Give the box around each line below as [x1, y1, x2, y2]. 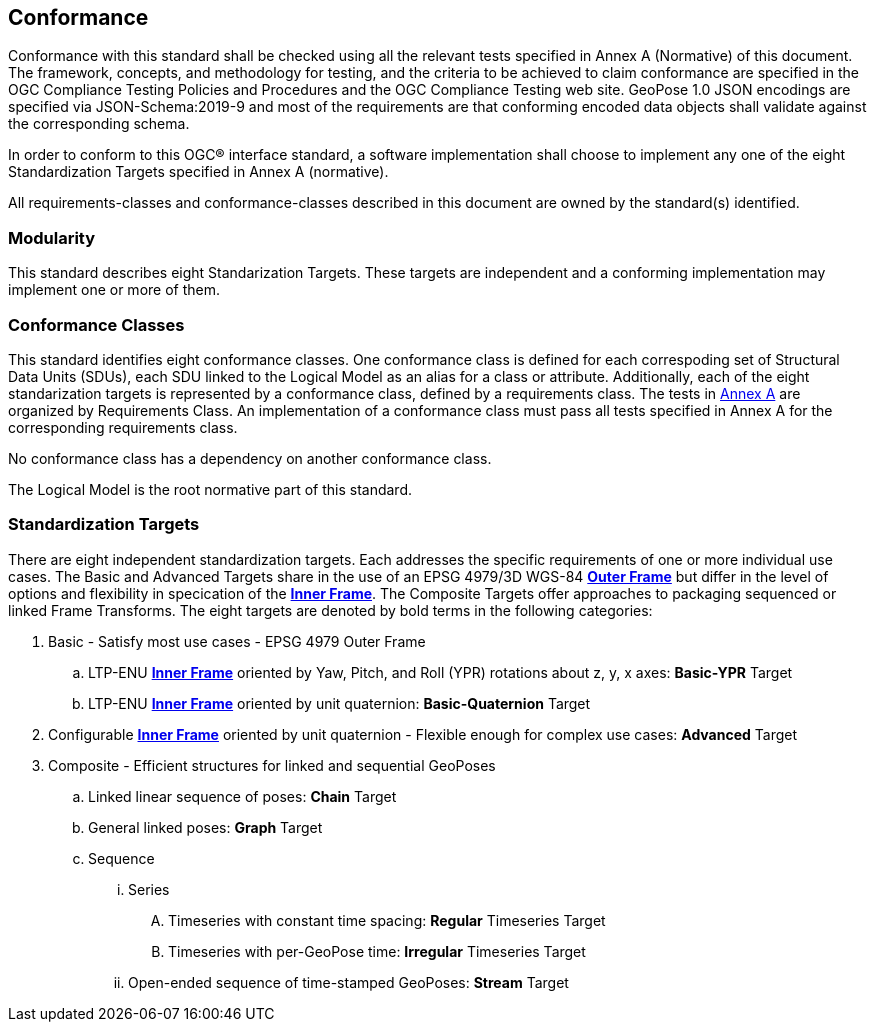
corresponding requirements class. [8, 418, 238, 436]
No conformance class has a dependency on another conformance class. [8, 449, 492, 467]
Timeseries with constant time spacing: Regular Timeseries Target [168, 911, 606, 929]
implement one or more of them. [8, 281, 220, 299]
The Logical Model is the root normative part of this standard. [8, 480, 413, 498]
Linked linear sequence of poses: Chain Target [88, 787, 397, 805]
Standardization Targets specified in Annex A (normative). [8, 163, 389, 181]
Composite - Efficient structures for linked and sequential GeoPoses [48, 756, 496, 774]
